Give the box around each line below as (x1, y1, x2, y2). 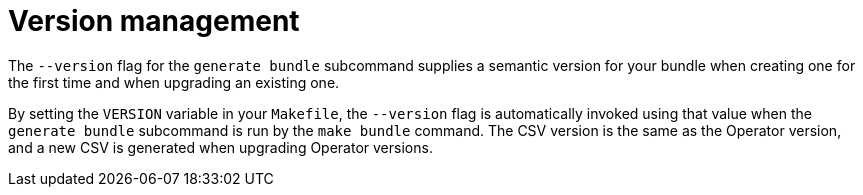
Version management (8, 4, 300, 38)
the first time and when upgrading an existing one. (8, 73, 340, 91)
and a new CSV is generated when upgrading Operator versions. (8, 138, 433, 156)
